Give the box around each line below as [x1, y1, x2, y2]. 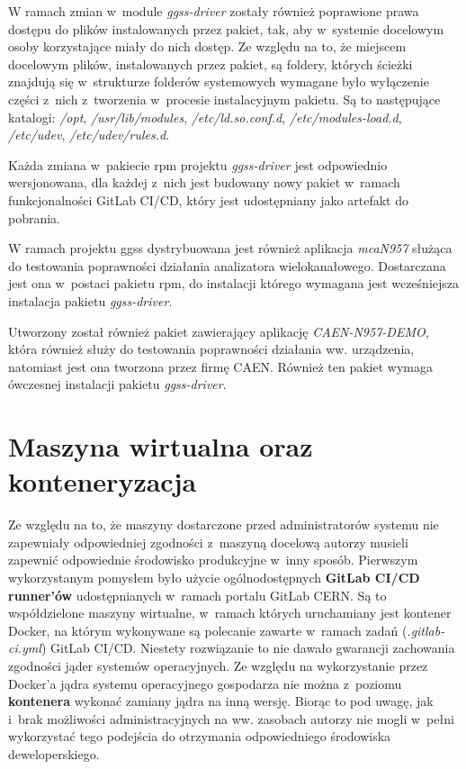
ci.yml [8, 638, 41, 657]
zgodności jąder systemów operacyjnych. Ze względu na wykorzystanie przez [8, 656, 428, 674]
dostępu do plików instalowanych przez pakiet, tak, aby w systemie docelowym [8, 19, 444, 38]
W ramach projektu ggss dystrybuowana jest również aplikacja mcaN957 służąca [8, 239, 453, 258]
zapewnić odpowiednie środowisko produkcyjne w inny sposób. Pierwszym [8, 550, 418, 569]
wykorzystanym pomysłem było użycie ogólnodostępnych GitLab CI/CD [8, 567, 420, 586]
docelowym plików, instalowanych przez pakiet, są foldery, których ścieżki [8, 54, 413, 73]
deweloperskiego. [8, 744, 100, 763]
